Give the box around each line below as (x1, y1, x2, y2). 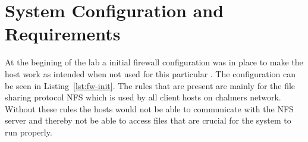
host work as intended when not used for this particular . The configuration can (5, 67, 296, 80)
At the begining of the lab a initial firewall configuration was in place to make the (5, 56, 303, 68)
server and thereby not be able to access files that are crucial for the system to (5, 114, 291, 127)
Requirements (5, 21, 121, 46)
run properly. (5, 125, 52, 138)
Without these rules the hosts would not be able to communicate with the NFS (5, 102, 294, 115)
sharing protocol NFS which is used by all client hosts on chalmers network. (5, 91, 281, 103)
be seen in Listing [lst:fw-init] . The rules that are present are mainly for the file (5, 79, 296, 91)
